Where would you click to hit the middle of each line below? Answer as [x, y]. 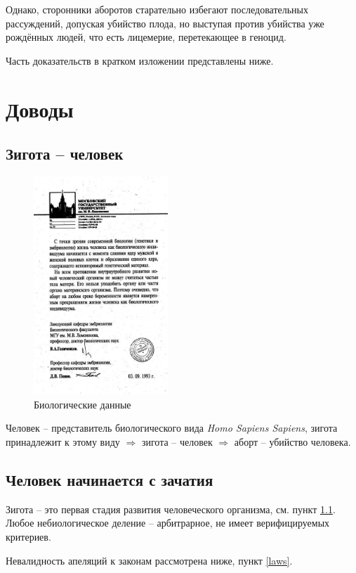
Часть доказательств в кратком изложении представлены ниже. [140, 60]
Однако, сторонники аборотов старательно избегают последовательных [157, 9]
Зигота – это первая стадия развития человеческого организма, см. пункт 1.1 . [171, 509]
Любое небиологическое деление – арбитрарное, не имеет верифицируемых [168, 523]
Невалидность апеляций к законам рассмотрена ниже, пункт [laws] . [149, 560]
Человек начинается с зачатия [110, 479]
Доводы [40, 109]
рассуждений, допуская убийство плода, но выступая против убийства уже [165, 23]
